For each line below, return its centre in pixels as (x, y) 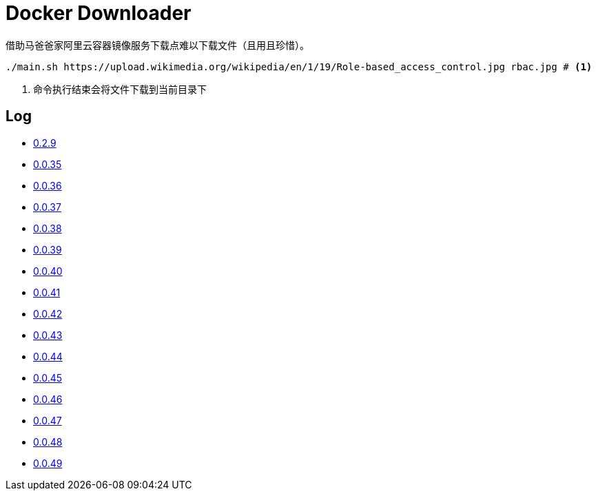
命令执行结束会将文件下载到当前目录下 (120, 89)
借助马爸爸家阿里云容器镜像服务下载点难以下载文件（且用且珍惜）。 (157, 45)
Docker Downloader (99, 13)
